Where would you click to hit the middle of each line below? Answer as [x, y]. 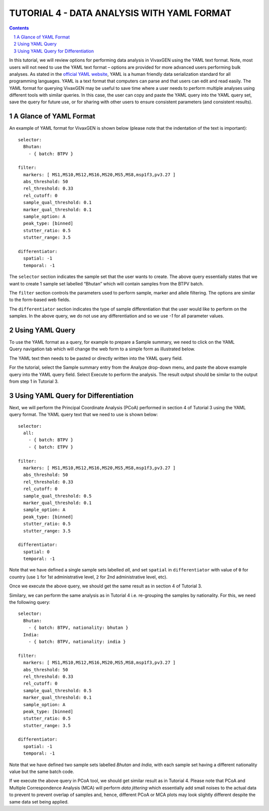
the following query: [30, 602]
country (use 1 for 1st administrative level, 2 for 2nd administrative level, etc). [88, 577]
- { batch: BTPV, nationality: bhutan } [78, 628]
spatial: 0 [36, 552]
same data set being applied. [39, 802]
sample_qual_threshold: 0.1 [58, 203]
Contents [19, 28]
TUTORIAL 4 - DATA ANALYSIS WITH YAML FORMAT [120, 13]
